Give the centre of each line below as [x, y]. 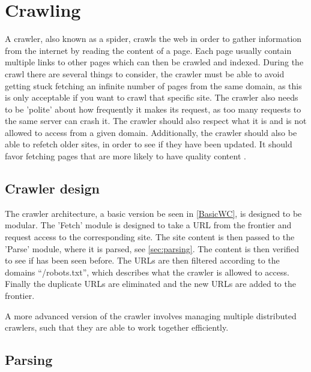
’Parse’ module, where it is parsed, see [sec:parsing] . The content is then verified [152, 248]
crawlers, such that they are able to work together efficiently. [117, 327]
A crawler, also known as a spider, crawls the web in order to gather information [153, 39]
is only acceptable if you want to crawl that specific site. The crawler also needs [152, 97]
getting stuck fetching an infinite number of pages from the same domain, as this [153, 85]
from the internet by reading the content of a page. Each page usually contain [148, 50]
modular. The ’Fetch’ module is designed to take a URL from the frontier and [148, 225]
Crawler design [52, 188]
